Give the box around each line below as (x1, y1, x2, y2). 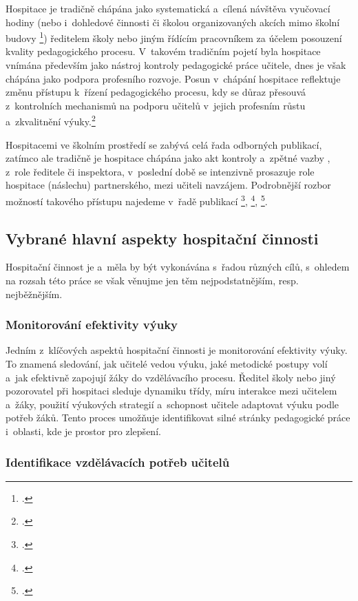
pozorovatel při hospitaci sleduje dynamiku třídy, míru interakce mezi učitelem (6, 383, 337, 398)
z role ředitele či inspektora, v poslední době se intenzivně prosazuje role (6, 164, 315, 178)
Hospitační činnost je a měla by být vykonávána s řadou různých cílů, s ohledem (6, 260, 350, 274)
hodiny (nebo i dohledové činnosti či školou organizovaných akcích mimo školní (6, 14, 340, 29)
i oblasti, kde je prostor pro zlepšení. (6, 424, 161, 439)
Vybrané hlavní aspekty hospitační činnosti (6, 227, 319, 249)
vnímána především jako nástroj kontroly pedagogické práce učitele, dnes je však (6, 58, 346, 72)
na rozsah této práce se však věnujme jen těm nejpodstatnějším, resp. (6, 273, 299, 288)
